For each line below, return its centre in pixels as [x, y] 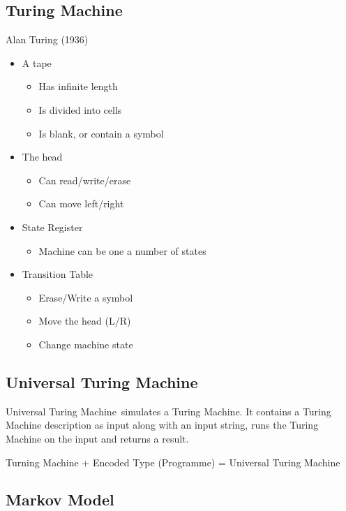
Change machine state [86, 344]
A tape [37, 62]
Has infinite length [78, 86]
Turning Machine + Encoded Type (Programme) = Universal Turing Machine [173, 462]
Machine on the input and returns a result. [97, 438]
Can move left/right [81, 203]
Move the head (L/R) [85, 321]
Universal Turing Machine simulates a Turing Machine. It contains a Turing [168, 411]
